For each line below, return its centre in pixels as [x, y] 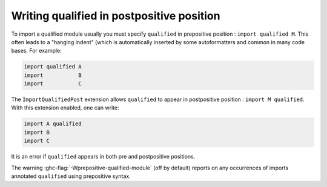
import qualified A [53, 67]
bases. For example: [36, 51]
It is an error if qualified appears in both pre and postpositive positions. [103, 157]
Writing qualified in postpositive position [116, 16]
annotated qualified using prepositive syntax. [71, 176]
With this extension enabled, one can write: [65, 108]
